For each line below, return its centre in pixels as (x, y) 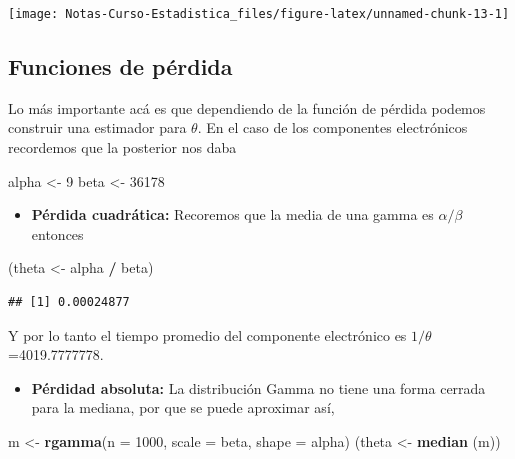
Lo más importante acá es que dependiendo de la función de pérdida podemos (247, 107)
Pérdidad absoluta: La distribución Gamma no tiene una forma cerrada (258, 387)
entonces (57, 233)
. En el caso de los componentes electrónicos (332, 127)
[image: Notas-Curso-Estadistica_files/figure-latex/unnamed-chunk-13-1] (259, 14)
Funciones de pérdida (120, 66)
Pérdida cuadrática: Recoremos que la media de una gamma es (232, 214)
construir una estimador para (97, 127)
